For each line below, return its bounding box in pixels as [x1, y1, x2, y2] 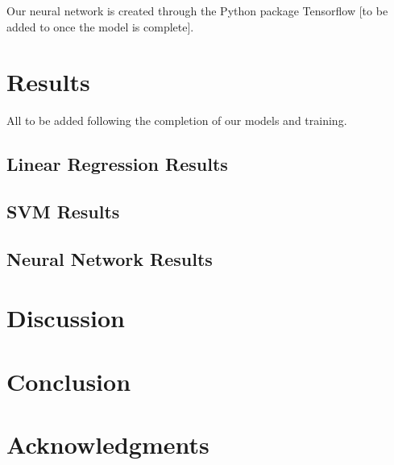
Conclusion [6, 364, 131, 397]
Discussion [6, 301, 125, 334]
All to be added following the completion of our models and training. [6, 112, 347, 129]
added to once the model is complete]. [6, 18, 194, 35]
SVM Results [6, 199, 120, 224]
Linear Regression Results [6, 152, 228, 176]
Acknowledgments [6, 428, 209, 461]
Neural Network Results [6, 246, 213, 271]
